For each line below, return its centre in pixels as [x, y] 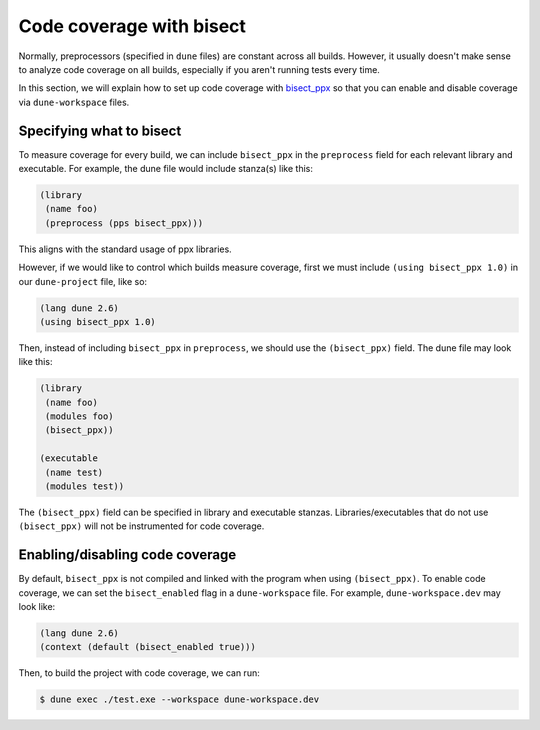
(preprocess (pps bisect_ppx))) [124, 223]
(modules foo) [79, 416]
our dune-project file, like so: [83, 281]
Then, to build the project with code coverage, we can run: [139, 673]
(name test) [74, 472]
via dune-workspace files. [74, 102]
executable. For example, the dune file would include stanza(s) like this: [166, 169]
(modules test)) [85, 486]
